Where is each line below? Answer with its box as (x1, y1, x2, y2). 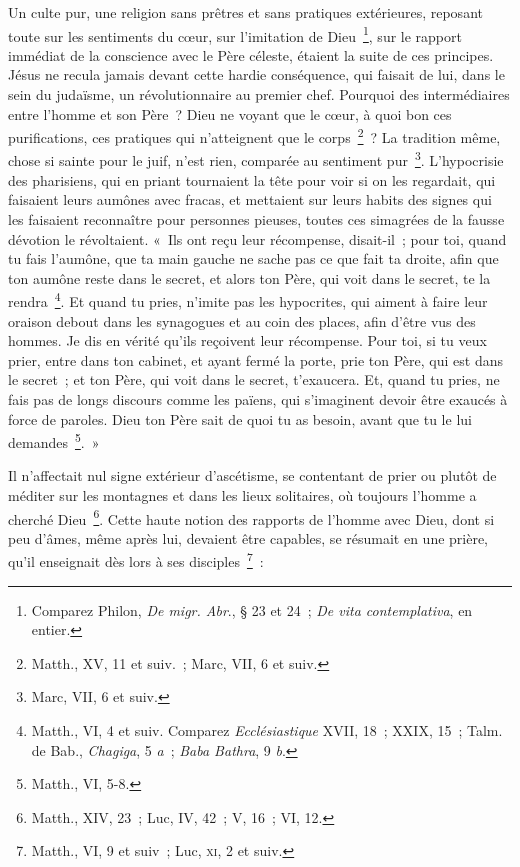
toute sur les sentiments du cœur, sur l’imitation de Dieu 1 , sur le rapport (8, 22, 462, 46)
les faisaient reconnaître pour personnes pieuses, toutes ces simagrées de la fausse (8, 208, 505, 229)
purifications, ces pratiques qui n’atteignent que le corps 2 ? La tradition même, (8, 124, 501, 147)
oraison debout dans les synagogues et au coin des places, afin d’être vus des (8, 310, 476, 331)
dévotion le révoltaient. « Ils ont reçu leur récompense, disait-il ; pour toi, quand (8, 228, 507, 249)
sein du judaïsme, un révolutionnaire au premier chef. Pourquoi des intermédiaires (8, 84, 510, 105)
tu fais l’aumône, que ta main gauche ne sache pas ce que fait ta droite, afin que (8, 248, 499, 269)
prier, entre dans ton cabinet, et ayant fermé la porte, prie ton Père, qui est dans (8, 349, 503, 370)
